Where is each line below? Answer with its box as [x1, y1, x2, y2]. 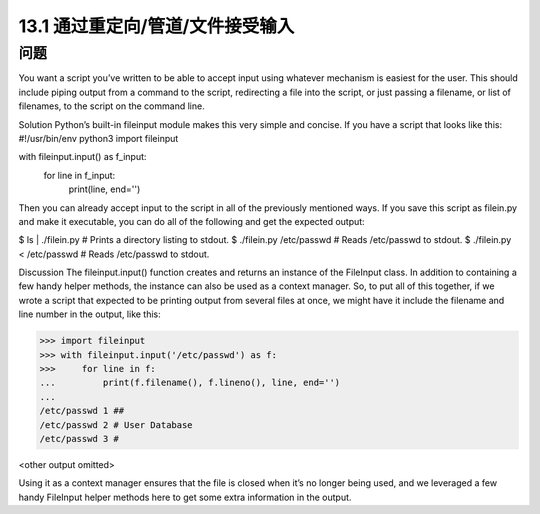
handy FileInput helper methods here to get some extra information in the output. [18, 491, 352, 503]
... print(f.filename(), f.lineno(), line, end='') [39, 377, 341, 389]
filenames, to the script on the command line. [18, 100, 205, 112]
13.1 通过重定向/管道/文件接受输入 [18, 15, 295, 37]
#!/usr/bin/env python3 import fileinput [18, 132, 179, 144]
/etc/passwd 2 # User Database [39, 419, 194, 430]
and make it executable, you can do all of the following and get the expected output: [18, 215, 365, 227]
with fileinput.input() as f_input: [18, 151, 147, 163]
